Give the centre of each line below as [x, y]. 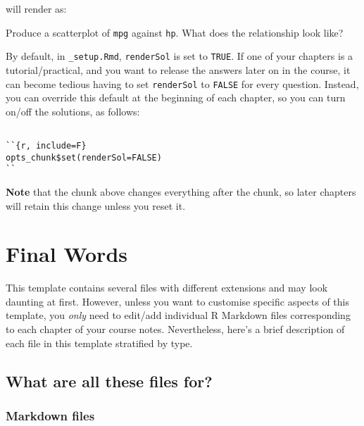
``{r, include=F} [46, 146]
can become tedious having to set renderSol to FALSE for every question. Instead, [182, 83]
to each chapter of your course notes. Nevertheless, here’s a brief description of [175, 329]
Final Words [67, 254]
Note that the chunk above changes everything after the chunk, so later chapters [181, 191]
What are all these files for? [109, 381]
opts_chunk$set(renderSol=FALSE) [84, 157]
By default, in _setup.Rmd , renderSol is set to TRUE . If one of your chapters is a [180, 56]
